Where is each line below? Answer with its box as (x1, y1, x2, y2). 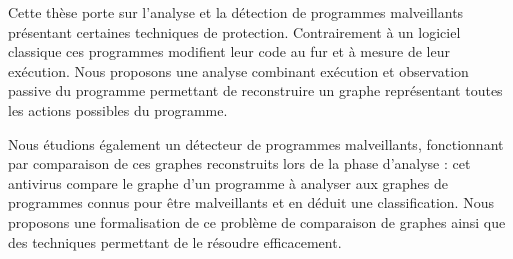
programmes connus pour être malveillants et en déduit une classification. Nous (8, 192, 494, 213)
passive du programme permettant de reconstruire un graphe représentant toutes (8, 80, 503, 101)
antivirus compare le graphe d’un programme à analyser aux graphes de (8, 172, 448, 193)
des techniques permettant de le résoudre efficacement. (8, 231, 342, 252)
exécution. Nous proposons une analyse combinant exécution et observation (8, 60, 469, 81)
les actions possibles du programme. (8, 99, 228, 120)
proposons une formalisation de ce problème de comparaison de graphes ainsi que (8, 211, 506, 232)
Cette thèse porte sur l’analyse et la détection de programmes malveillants (8, 2, 464, 22)
